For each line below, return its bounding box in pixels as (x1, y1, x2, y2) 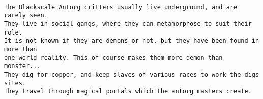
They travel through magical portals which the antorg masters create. (4, 88, 252, 95)
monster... (4, 62, 41, 70)
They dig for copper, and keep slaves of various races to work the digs (4, 71, 259, 78)
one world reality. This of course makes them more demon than (4, 54, 223, 61)
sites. (4, 79, 26, 87)
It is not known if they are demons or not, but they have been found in (4, 37, 259, 45)
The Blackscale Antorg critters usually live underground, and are (4, 3, 238, 11)
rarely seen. (4, 12, 48, 19)
